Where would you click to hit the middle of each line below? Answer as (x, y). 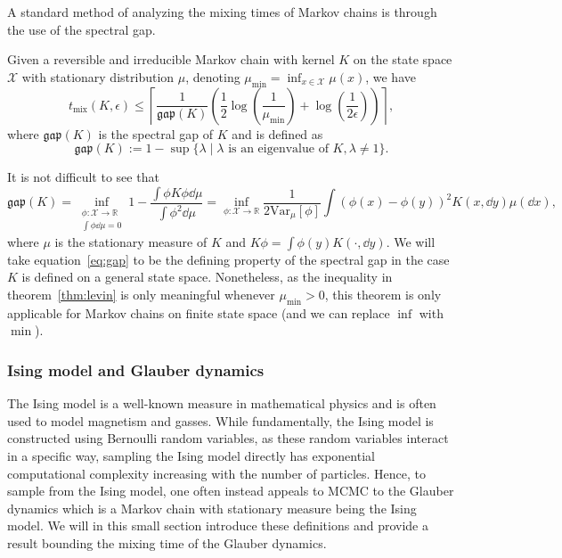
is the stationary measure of (131, 241)
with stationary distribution (98, 76)
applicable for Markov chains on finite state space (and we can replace (199, 312)
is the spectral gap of (156, 133)
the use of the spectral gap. (81, 29)
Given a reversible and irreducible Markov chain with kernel (171, 59)
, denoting (213, 76)
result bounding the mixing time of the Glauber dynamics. (167, 543)
